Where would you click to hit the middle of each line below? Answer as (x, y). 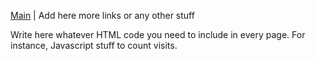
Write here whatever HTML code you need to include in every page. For (158, 34)
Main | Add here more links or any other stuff (102, 15)
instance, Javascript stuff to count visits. (94, 45)
